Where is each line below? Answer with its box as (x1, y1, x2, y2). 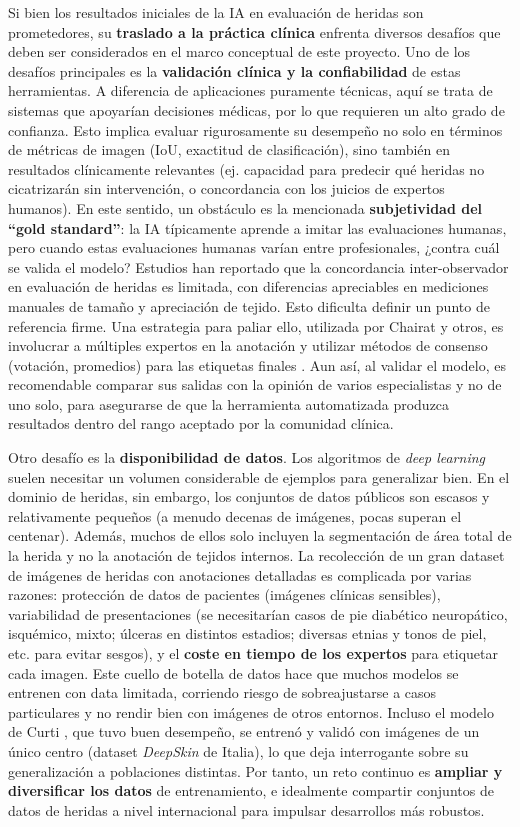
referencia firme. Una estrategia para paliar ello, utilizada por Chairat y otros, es (8, 315, 504, 336)
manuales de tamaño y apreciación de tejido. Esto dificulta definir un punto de (8, 295, 490, 316)
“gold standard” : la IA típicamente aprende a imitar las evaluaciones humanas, (8, 217, 507, 238)
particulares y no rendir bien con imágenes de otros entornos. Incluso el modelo (8, 701, 494, 722)
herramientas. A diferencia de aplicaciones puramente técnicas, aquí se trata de (8, 80, 493, 101)
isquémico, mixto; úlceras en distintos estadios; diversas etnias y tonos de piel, (8, 623, 487, 644)
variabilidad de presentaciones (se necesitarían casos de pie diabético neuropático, (8, 603, 508, 624)
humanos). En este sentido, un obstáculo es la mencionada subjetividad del (8, 197, 482, 218)
